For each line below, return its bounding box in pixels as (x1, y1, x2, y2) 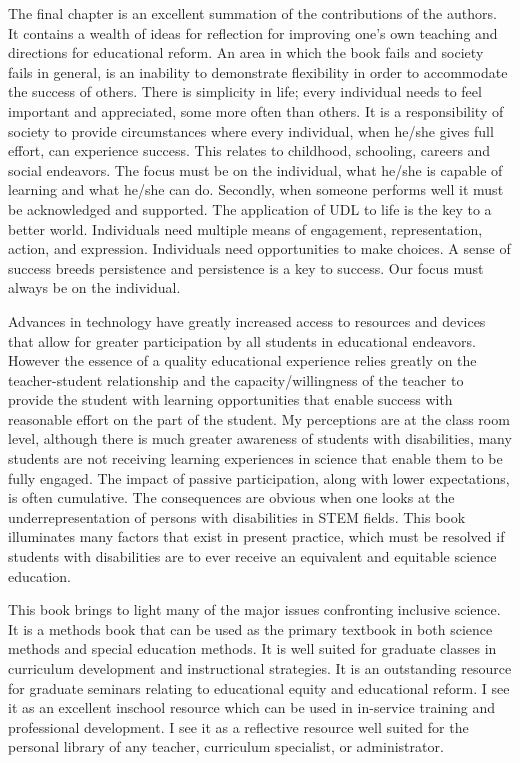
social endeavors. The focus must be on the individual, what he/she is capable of (8, 159, 503, 180)
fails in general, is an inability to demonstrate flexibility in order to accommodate (8, 61, 508, 82)
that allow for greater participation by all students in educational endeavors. (8, 330, 476, 351)
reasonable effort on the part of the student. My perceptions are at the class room (8, 408, 510, 429)
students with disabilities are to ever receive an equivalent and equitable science (8, 546, 497, 567)
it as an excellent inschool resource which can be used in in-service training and (8, 697, 496, 718)
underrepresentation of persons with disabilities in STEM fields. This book (8, 506, 466, 527)
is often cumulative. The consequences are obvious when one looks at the (8, 487, 455, 508)
